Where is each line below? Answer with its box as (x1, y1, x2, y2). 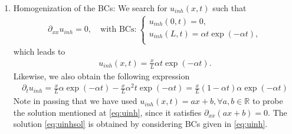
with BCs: (100, 25, 137, 34)
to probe (252, 95, 283, 107)
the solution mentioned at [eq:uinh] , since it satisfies (13, 106, 202, 118)
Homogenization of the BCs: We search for (13, 2, 168, 14)
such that (212, 2, 247, 14)
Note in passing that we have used (13, 95, 137, 107)
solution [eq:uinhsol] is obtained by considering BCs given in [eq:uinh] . (13, 118, 268, 130)
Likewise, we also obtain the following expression (13, 69, 190, 82)
